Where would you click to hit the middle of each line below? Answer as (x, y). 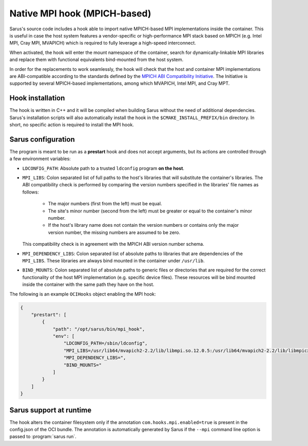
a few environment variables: (40, 159)
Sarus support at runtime (51, 410)
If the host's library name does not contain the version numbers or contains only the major (143, 225)
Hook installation (37, 98)
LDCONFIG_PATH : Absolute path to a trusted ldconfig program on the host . (103, 168)
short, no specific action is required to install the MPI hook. (72, 124)
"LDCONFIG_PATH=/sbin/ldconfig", (105, 343)
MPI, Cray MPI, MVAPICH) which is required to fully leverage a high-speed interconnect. (103, 43)
